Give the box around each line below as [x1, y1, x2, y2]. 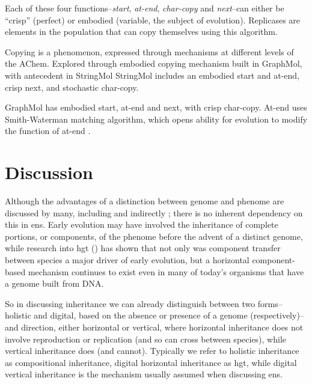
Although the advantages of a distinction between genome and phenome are [5, 195, 284, 207]
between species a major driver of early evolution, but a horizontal [5, 254, 249, 266]
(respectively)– [250, 309, 304, 322]
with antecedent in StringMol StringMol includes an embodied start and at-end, [5, 69, 299, 81]
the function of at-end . [5, 124, 91, 137]
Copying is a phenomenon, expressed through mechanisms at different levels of [5, 45, 294, 58]
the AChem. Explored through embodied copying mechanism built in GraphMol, [5, 57, 302, 70]
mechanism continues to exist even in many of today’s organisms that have [28, 265, 304, 278]
